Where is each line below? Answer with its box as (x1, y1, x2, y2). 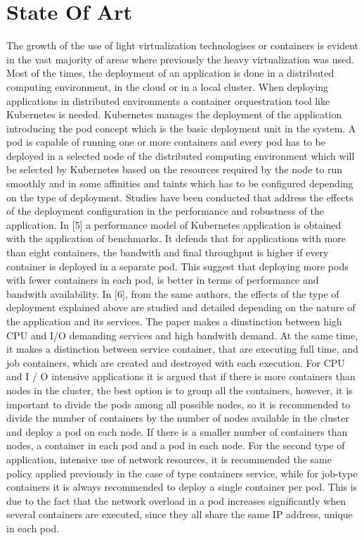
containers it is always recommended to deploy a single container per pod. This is (6, 479, 358, 494)
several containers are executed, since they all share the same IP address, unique (6, 507, 353, 522)
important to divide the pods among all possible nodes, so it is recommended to (6, 396, 351, 411)
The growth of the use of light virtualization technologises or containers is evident (6, 38, 359, 53)
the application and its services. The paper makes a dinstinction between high (6, 314, 342, 328)
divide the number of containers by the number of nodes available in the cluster (6, 410, 349, 425)
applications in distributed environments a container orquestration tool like (6, 93, 330, 108)
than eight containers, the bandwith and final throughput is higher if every (6, 245, 329, 260)
